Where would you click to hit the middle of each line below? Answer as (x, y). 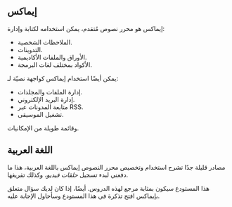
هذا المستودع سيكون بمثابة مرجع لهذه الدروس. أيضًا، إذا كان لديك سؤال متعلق (108, 188)
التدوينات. (30, 49)
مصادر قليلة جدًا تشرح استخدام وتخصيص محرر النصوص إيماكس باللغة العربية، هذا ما (116, 167)
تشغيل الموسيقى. (40, 114)
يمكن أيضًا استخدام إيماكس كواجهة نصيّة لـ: (63, 78)
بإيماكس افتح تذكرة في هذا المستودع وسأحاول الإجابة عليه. (84, 196)
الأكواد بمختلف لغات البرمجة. (55, 64)
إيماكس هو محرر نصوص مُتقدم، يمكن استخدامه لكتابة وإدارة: (86, 28)
